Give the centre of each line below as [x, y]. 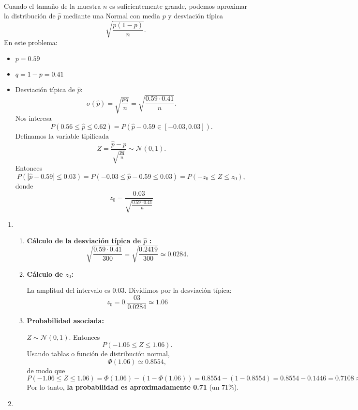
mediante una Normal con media [112, 15]
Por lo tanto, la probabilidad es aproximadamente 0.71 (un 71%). [133, 387]
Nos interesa [33, 118]
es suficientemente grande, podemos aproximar [179, 6]
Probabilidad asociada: [65, 320]
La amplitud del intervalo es [68, 290]
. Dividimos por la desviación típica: [178, 290]
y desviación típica [196, 15]
